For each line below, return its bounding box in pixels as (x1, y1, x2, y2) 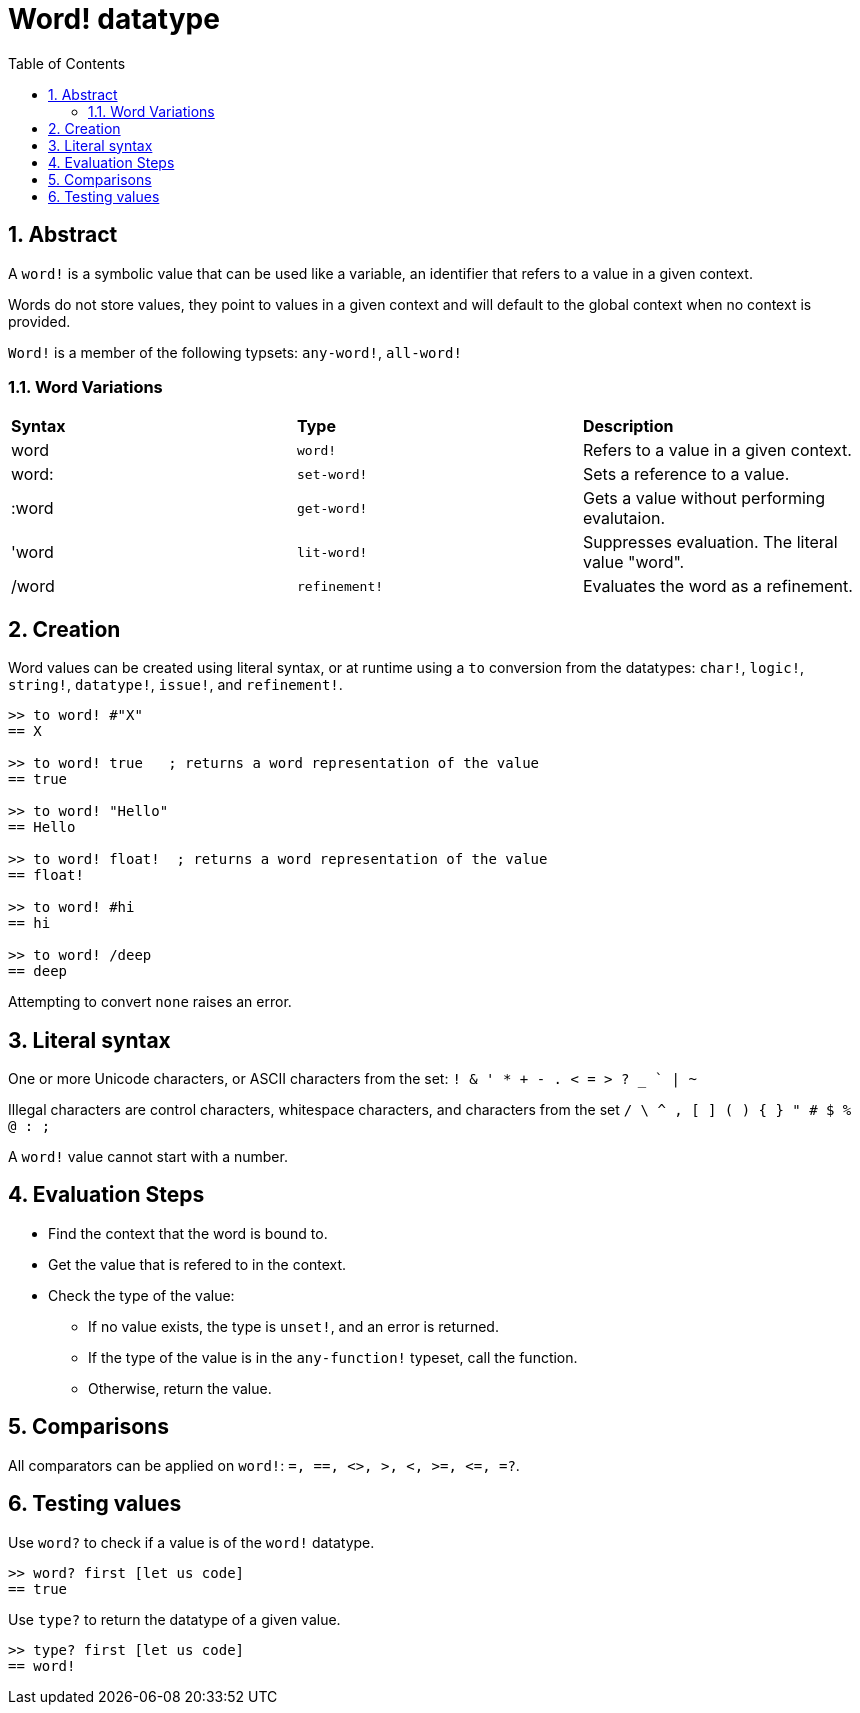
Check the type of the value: (48, 1286, 235, 1304)
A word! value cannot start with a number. (8, 1148, 288, 1166)
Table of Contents (8, 54, 126, 72)
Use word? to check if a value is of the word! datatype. (8, 1533, 375, 1551)
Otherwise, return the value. (88, 1379, 272, 1397)
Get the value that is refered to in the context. (48, 1255, 347, 1273)
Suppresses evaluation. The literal (582, 532, 838, 553)
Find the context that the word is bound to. (48, 1224, 328, 1242)
